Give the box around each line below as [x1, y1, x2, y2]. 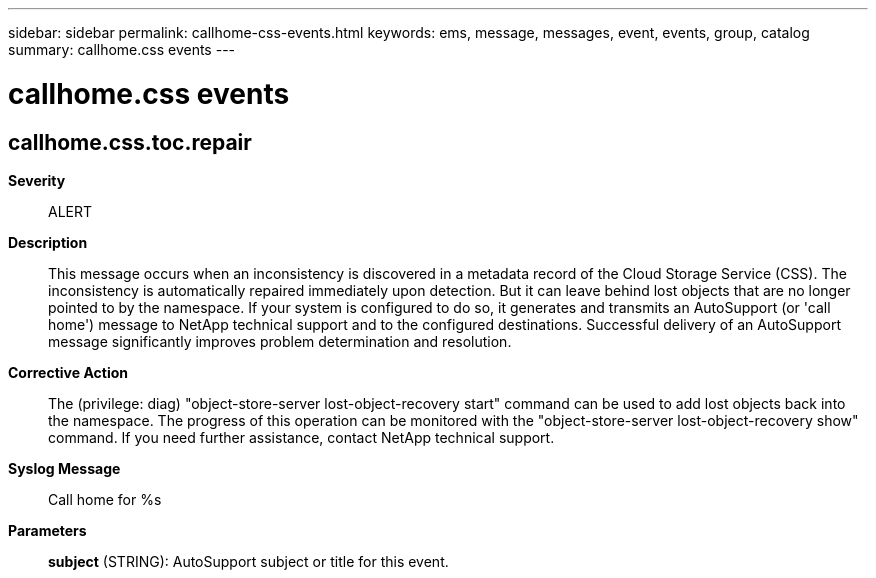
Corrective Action [8, 363, 128, 381]
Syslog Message [8, 459, 121, 477]
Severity [8, 171, 66, 189]
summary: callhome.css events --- [8, 41, 236, 58]
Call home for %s [48, 490, 162, 508]
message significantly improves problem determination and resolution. [48, 332, 512, 350]
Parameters [8, 521, 87, 539]
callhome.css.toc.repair [8, 129, 252, 155]
